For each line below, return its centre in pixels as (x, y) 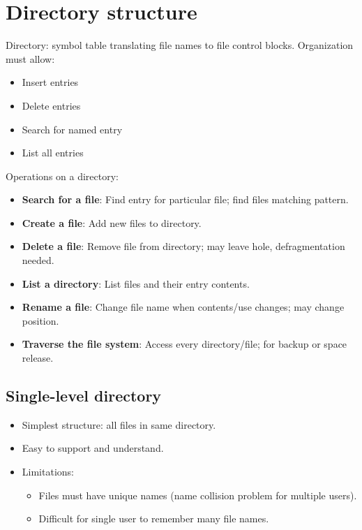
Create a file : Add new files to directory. (112, 222)
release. (38, 358)
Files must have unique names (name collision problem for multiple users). (198, 495)
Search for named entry (72, 129)
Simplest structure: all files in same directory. (119, 424)
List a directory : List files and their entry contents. (136, 283)
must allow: (30, 58)
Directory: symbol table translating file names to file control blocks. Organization (180, 45)
